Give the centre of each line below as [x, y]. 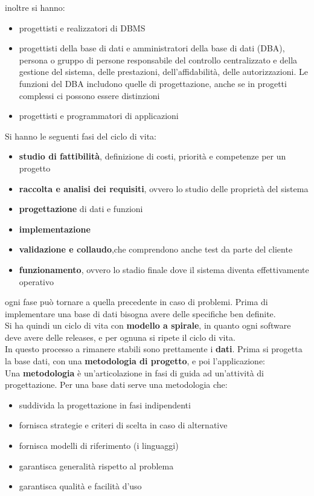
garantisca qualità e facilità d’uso [80, 486]
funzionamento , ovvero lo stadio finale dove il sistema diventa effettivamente [164, 269]
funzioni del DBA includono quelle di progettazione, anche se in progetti [153, 83]
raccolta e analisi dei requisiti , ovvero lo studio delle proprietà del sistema [164, 188]
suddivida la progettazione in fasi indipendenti [105, 404]
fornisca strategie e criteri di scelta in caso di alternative [123, 425]
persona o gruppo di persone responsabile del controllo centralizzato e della [158, 60]
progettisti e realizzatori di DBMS [82, 27]
